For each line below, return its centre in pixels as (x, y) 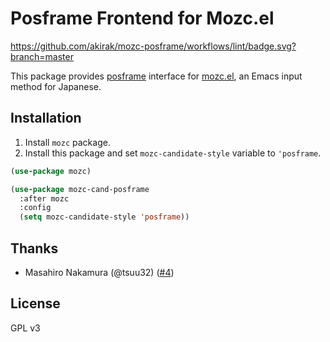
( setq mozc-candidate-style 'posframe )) (104, 217)
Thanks (34, 248)
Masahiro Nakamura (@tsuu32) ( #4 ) (99, 272)
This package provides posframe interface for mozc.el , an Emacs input (156, 76)
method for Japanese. (56, 86)
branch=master (42, 56)
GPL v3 (25, 328)
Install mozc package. (67, 142)
